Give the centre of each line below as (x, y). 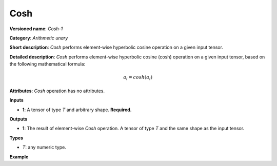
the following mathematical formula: (47, 64)
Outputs (18, 119)
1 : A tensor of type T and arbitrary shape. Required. (77, 110)
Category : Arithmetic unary (39, 38)
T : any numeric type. (44, 147)
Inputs (17, 100)
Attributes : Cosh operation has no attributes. (57, 91)
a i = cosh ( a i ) (138, 78)
